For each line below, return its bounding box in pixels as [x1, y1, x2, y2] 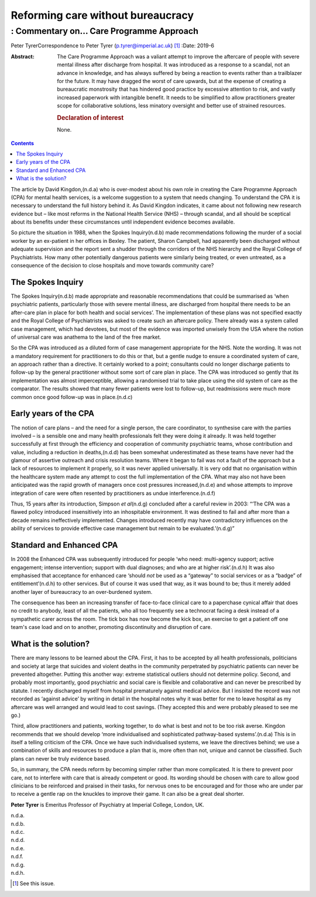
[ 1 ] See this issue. [12, 880, 55, 887]
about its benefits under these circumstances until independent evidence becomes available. [11, 218, 235, 225]
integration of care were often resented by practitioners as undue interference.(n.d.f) [11, 489, 216, 497]
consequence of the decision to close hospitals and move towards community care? [11, 262, 214, 269]
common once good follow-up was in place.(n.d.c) [11, 393, 133, 400]
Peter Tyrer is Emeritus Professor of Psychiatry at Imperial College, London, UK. [11, 801, 205, 808]
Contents [11, 139, 35, 146]
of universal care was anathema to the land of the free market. [11, 334, 162, 341]
